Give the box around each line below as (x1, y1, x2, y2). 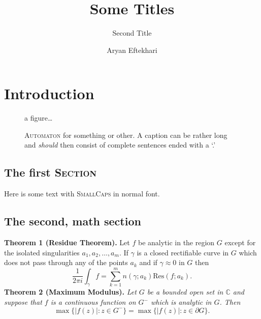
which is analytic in (150, 297, 212, 307)
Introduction (4, 83, 94, 104)
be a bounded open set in (147, 286, 223, 297)
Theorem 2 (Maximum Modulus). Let (4, 286, 137, 297)
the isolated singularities (4, 247, 80, 257)
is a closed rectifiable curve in (137, 247, 229, 257)
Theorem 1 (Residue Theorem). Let (4, 237, 130, 248)
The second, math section (4, 213, 141, 229)
